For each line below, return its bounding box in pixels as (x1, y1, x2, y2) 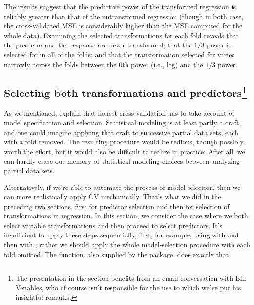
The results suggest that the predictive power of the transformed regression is (4, 1, 236, 11)
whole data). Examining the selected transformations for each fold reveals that (4, 30, 239, 40)
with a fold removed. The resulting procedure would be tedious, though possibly (4, 137, 244, 147)
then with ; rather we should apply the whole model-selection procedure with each (4, 239, 250, 250)
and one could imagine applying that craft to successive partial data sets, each (4, 127, 238, 137)
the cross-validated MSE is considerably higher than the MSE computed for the (4, 21, 243, 31)
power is (207, 40, 232, 50)
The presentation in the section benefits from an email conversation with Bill (15, 273, 246, 283)
